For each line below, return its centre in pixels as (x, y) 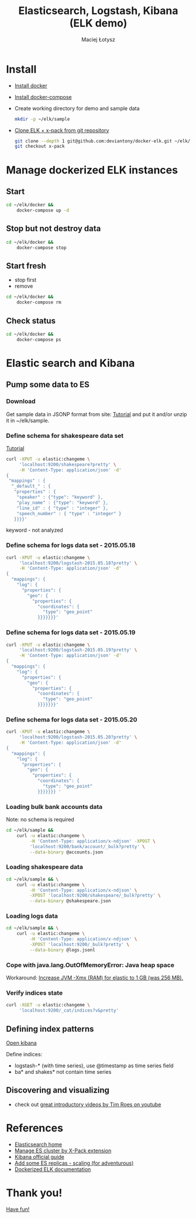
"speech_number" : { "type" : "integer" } (69, 513)
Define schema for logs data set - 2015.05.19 (71, 632)
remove (24, 286)
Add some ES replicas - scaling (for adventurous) (74, 1163)
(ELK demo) (98, 23)
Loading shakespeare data (44, 867)
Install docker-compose (43, 97)
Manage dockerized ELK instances (92, 170)
